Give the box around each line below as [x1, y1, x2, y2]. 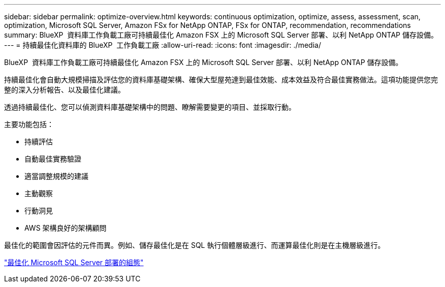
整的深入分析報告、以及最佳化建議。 [4, 85, 125, 94]
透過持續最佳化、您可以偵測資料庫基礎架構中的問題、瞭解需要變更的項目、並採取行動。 [4, 103, 296, 111]
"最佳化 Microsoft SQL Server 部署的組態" [4, 258, 144, 267]
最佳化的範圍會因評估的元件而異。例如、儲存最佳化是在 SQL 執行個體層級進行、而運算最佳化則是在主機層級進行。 [4, 241, 385, 249]
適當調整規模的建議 [24, 172, 88, 180]
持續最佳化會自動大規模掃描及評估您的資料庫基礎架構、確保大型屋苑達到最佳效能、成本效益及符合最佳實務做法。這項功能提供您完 [4, 75, 438, 84]
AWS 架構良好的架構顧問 [24, 224, 107, 232]
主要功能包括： [4, 120, 54, 129]
